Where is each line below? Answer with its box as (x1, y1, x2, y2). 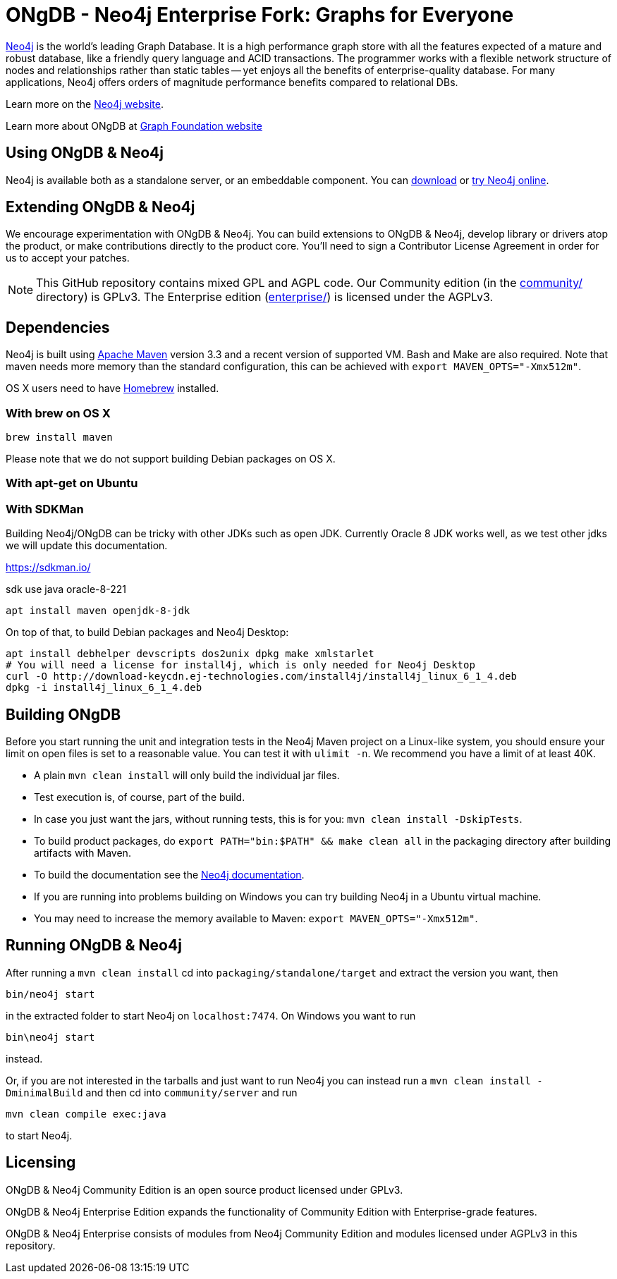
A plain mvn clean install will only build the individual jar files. (34, 769, 340, 781)
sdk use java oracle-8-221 (6, 583, 126, 596)
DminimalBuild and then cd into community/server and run (6, 1086, 298, 1099)
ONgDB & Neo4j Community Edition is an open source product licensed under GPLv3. (6, 1183, 403, 1196)
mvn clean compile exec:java (6, 1108, 166, 1120)
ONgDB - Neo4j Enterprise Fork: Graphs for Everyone (6, 3, 514, 27)
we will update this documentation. (6, 539, 168, 552)
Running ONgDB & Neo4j (6, 936, 182, 955)
